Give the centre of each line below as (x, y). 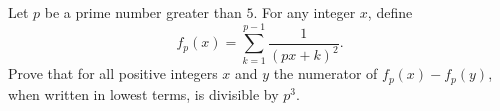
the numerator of (325, 73)
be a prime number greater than (143, 12)
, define (390, 12)
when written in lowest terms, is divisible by (143, 93)
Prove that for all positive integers (113, 73)
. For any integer (304, 12)
